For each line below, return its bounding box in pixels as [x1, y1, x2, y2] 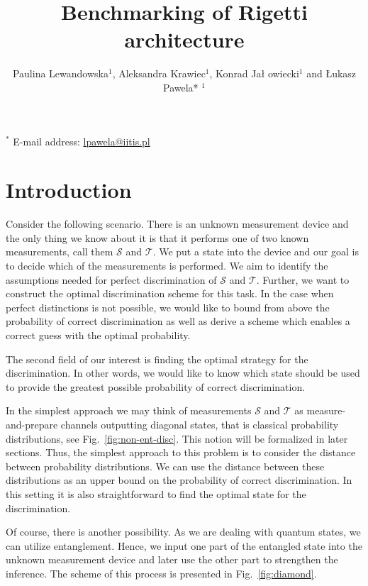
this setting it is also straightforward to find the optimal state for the [6, 486, 306, 501]
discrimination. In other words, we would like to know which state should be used [6, 365, 360, 380]
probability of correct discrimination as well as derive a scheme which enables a [6, 314, 350, 328]
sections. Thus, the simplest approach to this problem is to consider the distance [6, 445, 356, 460]
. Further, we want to [256, 272, 350, 287]
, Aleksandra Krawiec [112, 66, 206, 81]
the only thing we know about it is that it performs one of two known [6, 230, 309, 245]
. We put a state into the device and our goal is [152, 244, 359, 259]
